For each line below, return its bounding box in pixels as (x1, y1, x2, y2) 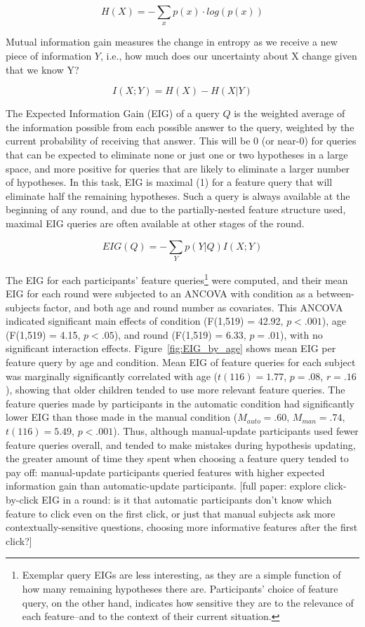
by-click (6, 492, 39, 506)
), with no (280, 327, 323, 342)
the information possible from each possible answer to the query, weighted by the (6, 119, 354, 134)
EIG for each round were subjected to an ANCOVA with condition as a (6, 286, 314, 301)
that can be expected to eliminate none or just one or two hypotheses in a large (6, 147, 348, 161)
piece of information (6, 48, 92, 62)
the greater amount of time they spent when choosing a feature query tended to (6, 451, 349, 466)
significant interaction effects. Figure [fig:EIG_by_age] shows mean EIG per (6, 341, 336, 356)
